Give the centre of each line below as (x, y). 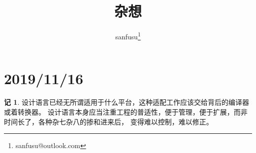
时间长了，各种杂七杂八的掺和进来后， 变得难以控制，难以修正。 (109, 121)
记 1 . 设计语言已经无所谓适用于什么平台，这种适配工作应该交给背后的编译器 (127, 102)
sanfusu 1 (128, 36)
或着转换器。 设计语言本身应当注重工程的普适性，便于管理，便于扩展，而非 (126, 111)
